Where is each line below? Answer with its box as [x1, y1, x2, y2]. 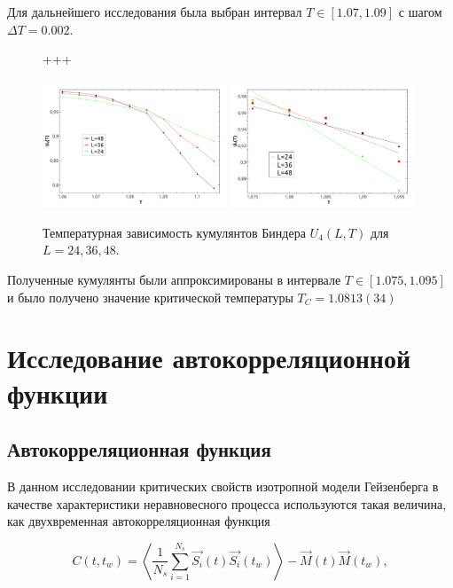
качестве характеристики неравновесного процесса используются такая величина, [7, 494, 447, 513]
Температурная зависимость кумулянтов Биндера [43, 223, 306, 241]
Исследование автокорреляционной [7, 340, 411, 376]
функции [7, 374, 108, 411]
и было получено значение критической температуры [7, 287, 293, 306]
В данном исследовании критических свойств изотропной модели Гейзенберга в [7, 476, 439, 495]
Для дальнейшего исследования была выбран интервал [7, 3, 302, 20]
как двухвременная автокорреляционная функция [7, 512, 270, 530]
